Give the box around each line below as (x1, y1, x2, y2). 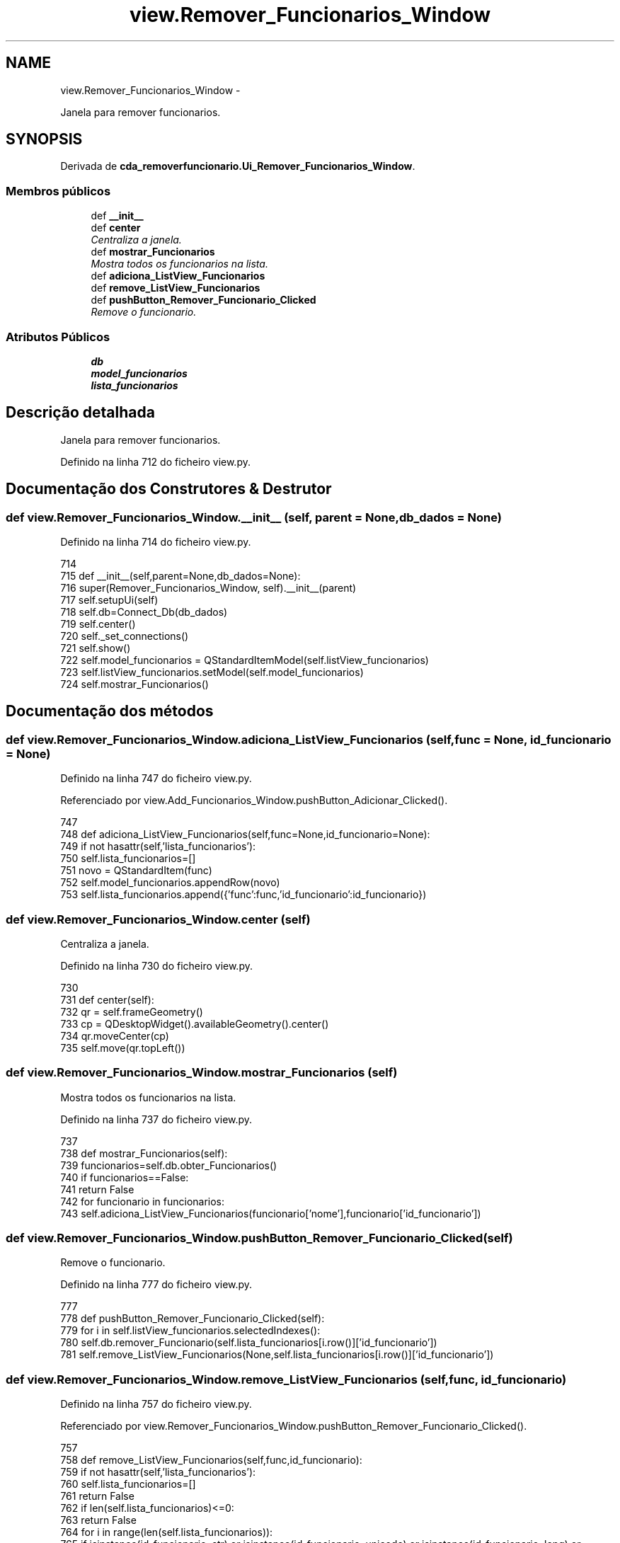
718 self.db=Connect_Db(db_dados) (60, 606, 228, 618)
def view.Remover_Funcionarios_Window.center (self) (6, 912, 311, 927)
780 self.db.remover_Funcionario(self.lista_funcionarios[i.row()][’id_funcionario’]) (60, 1336, 437, 1349)
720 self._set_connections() (60, 630, 189, 642)
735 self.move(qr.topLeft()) (60, 1041, 185, 1054)
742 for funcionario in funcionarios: (60, 1195, 225, 1208)
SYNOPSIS (6, 130, 83, 149)
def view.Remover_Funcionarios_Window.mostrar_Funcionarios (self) (6, 1065, 398, 1080)
